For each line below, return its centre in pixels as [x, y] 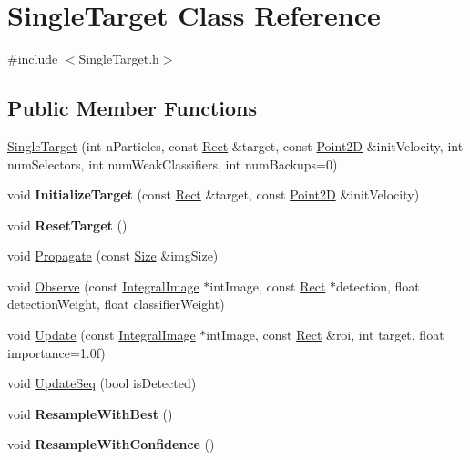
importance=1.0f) [56, 352]
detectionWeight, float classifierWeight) [116, 304]
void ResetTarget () [67, 225]
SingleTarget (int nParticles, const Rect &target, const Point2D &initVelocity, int [235, 145]
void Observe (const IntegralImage [103, 286]
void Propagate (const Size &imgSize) [113, 256]
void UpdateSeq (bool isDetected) [102, 383]
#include [33, 59]
